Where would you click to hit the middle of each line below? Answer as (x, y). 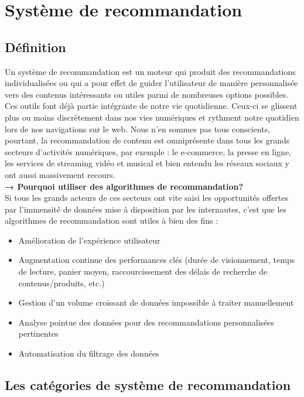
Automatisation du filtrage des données (89, 353)
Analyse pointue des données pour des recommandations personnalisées (146, 322)
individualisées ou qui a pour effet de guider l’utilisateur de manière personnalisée (151, 83)
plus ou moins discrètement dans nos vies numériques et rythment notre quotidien (152, 117)
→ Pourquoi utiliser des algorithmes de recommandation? (124, 186)
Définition (35, 47)
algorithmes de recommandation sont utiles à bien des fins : (112, 220)
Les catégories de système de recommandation (148, 385)
